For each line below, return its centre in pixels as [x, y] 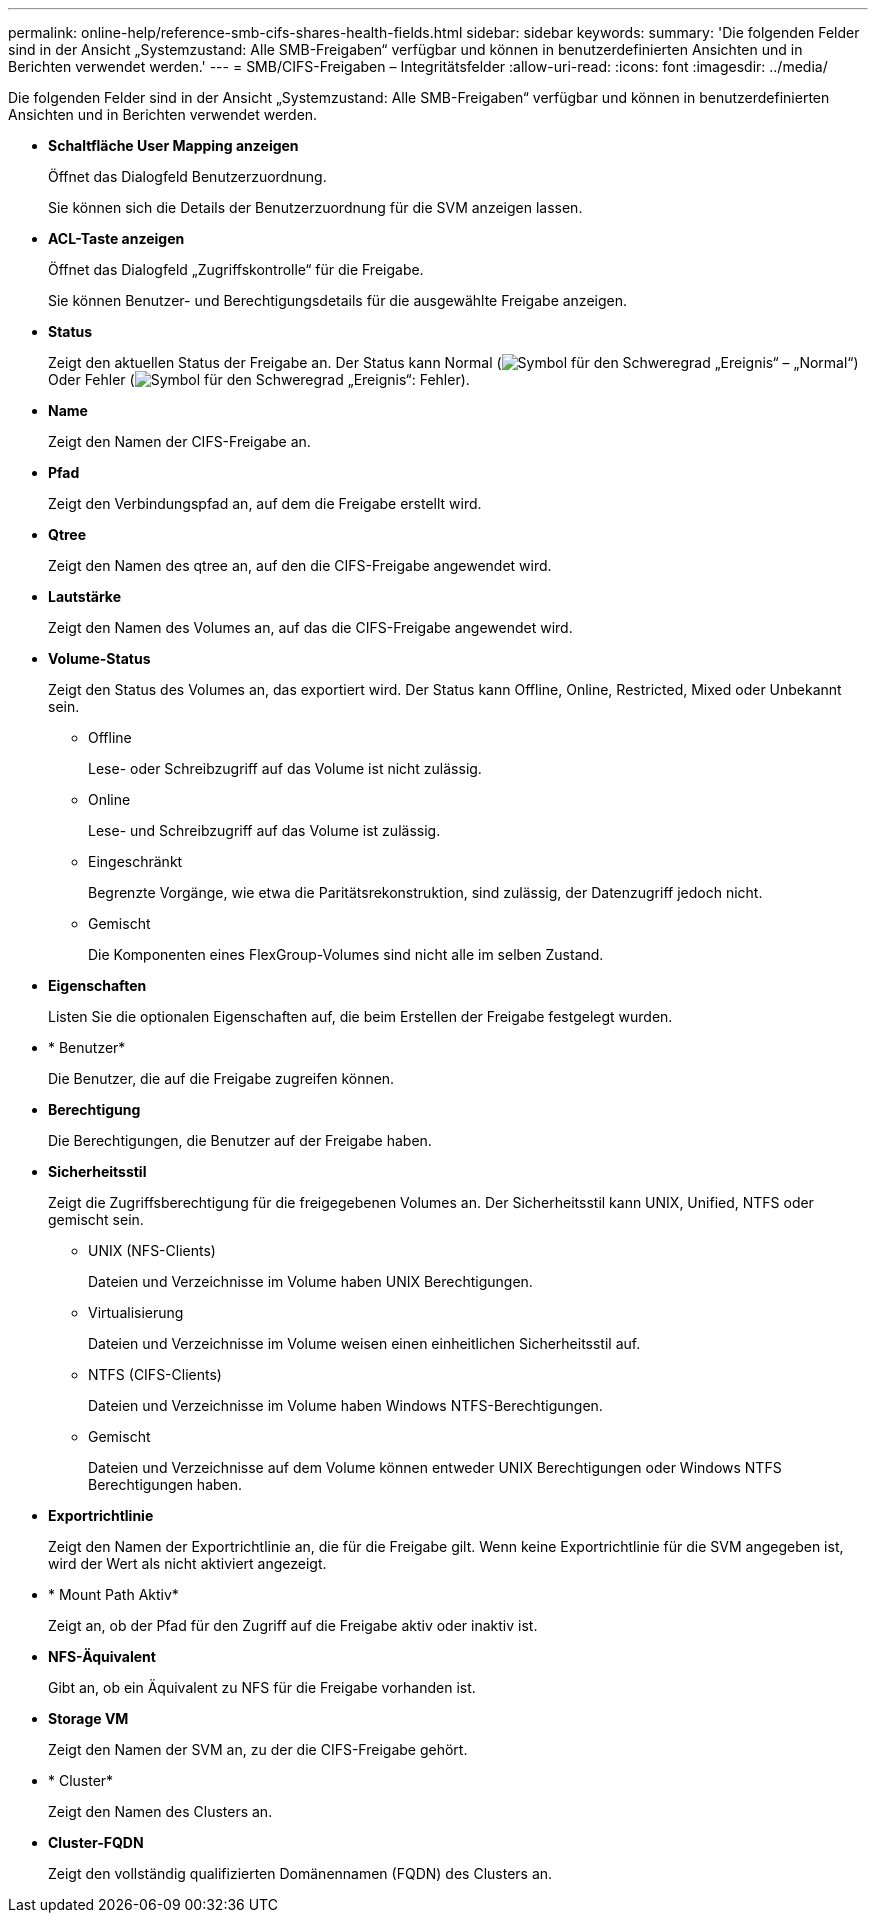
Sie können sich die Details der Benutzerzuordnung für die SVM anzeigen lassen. [315, 207]
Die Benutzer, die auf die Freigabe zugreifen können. [221, 1078]
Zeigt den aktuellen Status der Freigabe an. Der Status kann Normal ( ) [453, 362]
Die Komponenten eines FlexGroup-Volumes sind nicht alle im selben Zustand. [346, 954]
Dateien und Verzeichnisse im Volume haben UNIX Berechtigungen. [310, 1281]
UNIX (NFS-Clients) [152, 1250]
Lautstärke [85, 596]
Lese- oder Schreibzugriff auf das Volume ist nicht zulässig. [285, 768]
